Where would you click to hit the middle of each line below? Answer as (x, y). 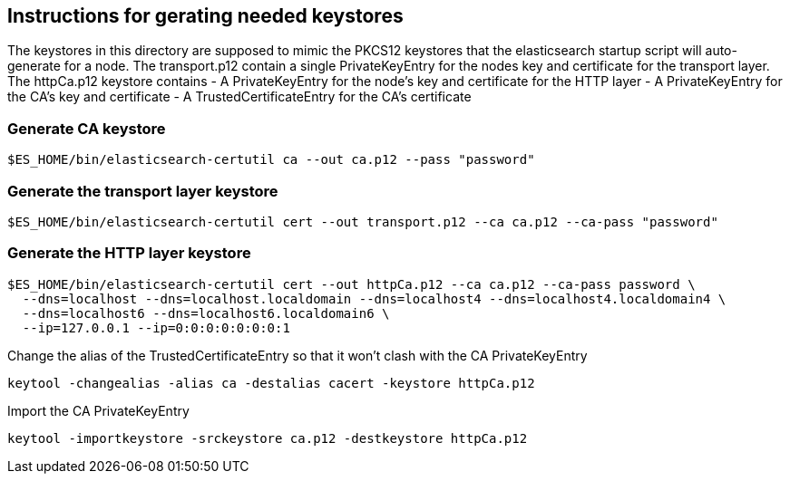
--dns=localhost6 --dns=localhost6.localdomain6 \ (206, 313)
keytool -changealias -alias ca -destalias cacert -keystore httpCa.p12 (271, 383)
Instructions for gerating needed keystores (205, 16)
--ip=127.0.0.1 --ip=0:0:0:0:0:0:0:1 (156, 327)
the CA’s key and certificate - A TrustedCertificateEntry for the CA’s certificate (239, 97)
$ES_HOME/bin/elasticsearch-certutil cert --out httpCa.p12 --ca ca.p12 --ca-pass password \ (351, 284)
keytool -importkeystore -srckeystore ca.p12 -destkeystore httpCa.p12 (268, 438)
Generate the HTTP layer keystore (129, 253)
